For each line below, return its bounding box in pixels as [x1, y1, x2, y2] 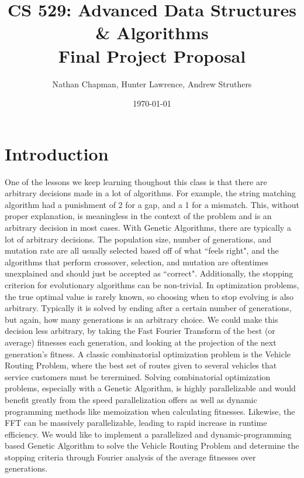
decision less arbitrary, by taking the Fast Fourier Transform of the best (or [5, 325, 275, 337]
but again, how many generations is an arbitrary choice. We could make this [5, 313, 278, 325]
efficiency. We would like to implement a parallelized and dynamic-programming [5, 428, 292, 440]
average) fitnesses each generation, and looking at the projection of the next [5, 336, 277, 348]
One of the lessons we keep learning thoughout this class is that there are [5, 175, 267, 187]
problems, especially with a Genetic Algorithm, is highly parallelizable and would [5, 382, 296, 394]
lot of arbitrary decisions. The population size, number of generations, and [5, 233, 271, 245]
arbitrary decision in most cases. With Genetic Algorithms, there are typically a [5, 221, 291, 233]
